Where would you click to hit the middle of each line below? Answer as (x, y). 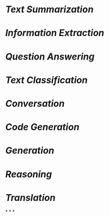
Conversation (35, 103)
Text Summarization (49, 10)
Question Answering (50, 56)
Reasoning (29, 174)
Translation (30, 198)
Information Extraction (55, 33)
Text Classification (47, 80)
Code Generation (42, 127)
